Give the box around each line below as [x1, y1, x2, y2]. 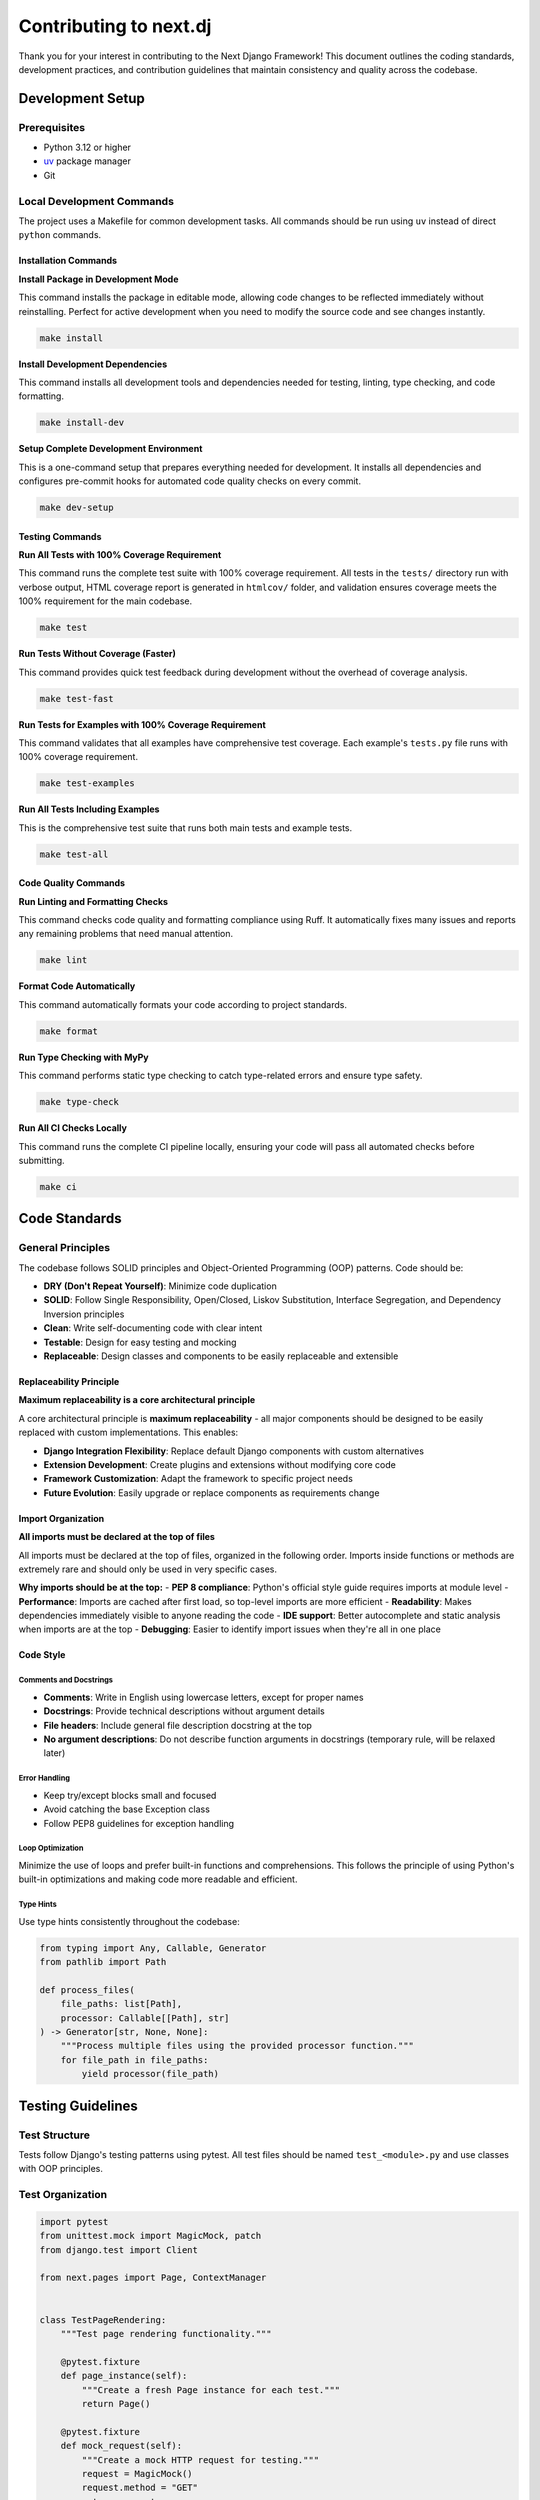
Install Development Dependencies [18, 358, 168, 370]
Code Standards [18, 1210, 122, 1227]
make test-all [39, 848, 109, 860]
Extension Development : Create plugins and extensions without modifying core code [43, 1458, 397, 1470]
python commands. [18, 229, 102, 241]
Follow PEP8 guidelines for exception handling [43, 1817, 235, 1829]
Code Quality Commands [18, 877, 125, 889]
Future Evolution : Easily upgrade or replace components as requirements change [43, 1486, 380, 1499]
